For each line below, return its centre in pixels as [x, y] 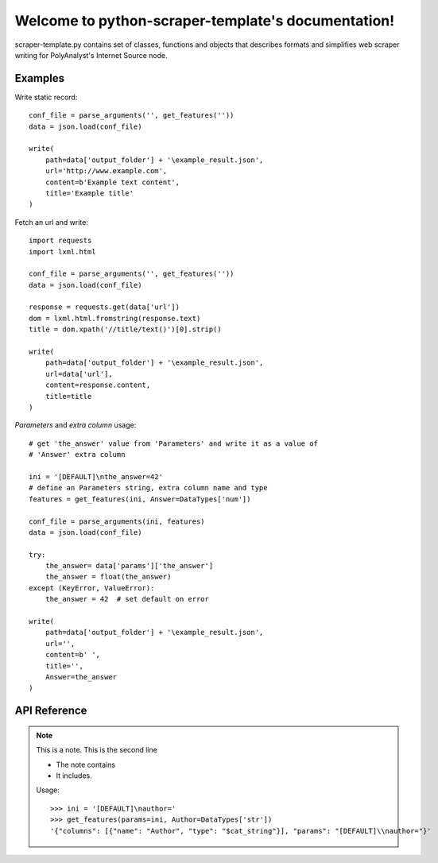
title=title [68, 396]
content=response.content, [98, 385]
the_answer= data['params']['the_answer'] [129, 566]
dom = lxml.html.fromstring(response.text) [115, 318]
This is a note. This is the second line [97, 750]
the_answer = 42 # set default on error [127, 599]
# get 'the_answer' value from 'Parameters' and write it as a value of [173, 443]
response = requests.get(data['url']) [105, 307]
